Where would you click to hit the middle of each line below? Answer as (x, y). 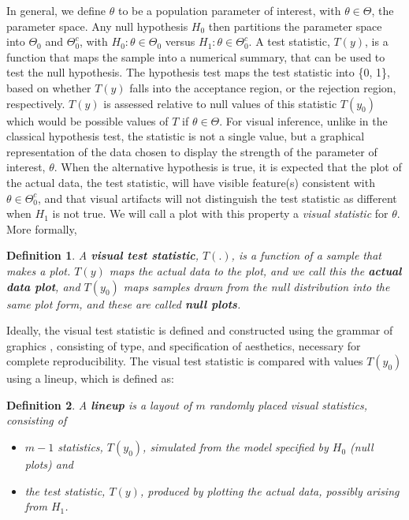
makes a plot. (39, 270)
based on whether (49, 87)
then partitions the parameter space (295, 26)
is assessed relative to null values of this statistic (220, 103)
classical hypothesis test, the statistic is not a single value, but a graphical (186, 136)
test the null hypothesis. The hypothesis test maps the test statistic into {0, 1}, (198, 72)
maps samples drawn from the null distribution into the (257, 286)
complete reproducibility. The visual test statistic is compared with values (185, 361)
